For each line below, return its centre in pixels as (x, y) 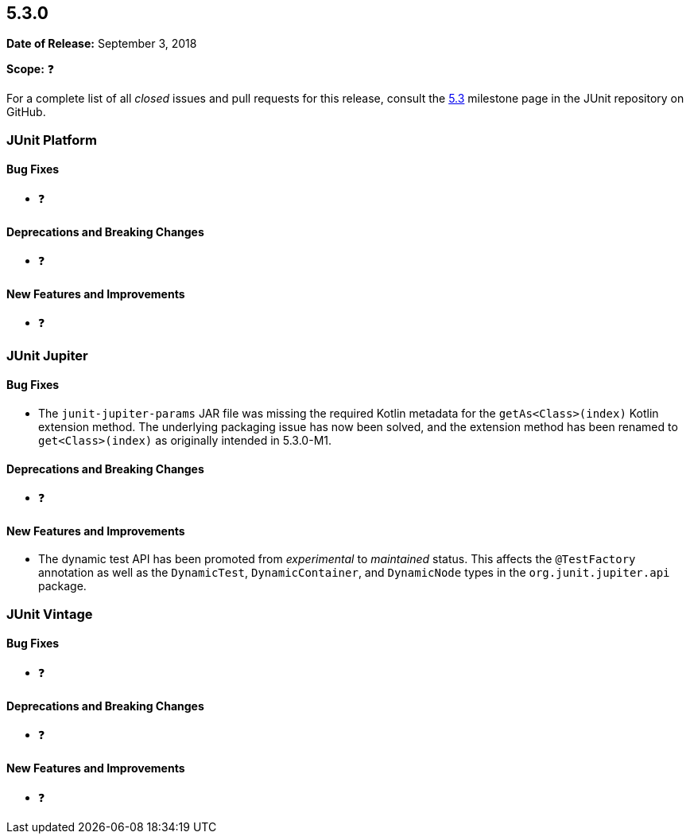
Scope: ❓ (31, 69)
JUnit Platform (52, 140)
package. (62, 586)
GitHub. (26, 112)
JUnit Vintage (50, 614)
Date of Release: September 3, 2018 (102, 44)
